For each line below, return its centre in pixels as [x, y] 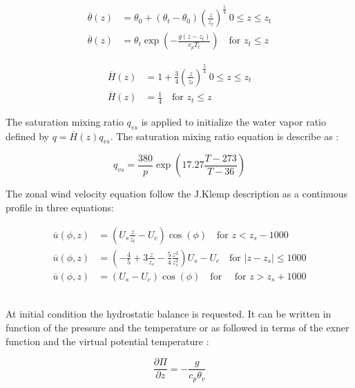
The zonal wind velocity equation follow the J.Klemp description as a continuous [177, 194]
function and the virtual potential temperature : [107, 341]
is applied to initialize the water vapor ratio [234, 121]
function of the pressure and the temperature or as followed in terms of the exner [177, 327]
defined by [28, 136]
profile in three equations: [60, 207]
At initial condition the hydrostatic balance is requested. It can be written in [169, 314]
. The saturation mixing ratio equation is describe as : [224, 136]
